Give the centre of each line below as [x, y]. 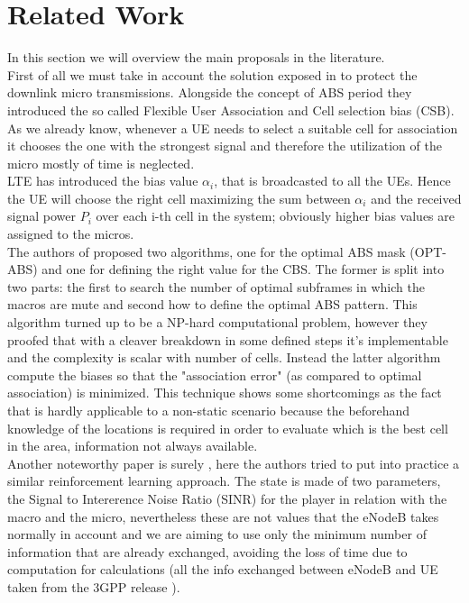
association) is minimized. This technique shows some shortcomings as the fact [225, 393]
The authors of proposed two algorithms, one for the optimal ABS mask [207, 251]
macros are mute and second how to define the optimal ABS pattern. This [212, 304]
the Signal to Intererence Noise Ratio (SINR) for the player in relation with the [227, 498]
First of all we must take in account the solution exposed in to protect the [212, 74]
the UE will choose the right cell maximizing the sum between [179, 198]
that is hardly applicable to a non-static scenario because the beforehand [209, 410]
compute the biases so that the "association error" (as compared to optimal [215, 375]
